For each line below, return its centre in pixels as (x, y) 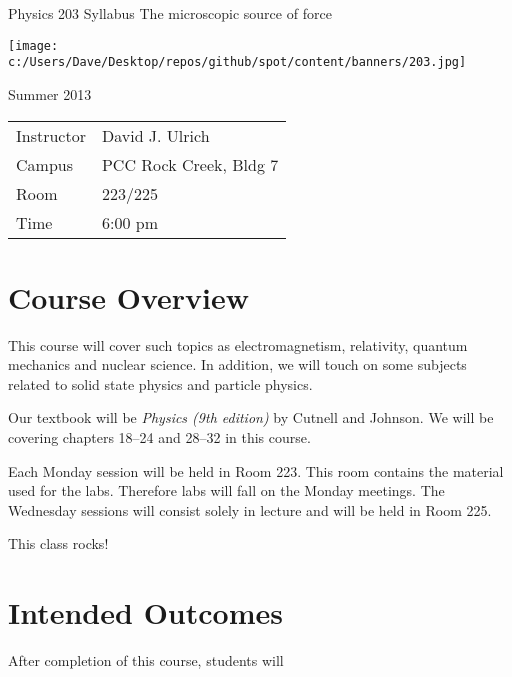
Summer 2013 (50, 93)
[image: (33, 45)
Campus (44, 164)
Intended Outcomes (145, 612)
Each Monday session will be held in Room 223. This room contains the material (256, 470)
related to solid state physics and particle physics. (160, 383)
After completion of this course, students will (146, 660)
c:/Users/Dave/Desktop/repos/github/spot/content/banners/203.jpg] (237, 62)
